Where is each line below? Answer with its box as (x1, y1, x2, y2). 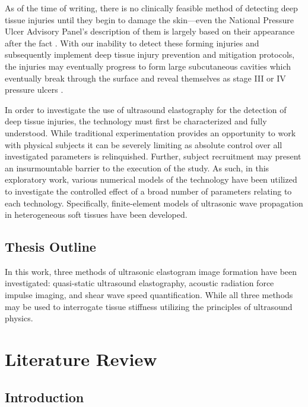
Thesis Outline (5, 237, 96, 256)
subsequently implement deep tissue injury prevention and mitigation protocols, (5, 48, 295, 61)
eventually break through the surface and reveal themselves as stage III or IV (5, 71, 286, 84)
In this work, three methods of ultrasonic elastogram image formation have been (5, 265, 297, 277)
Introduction (5, 387, 84, 406)
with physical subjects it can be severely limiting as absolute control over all (5, 138, 282, 151)
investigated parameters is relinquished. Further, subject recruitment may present (5, 150, 301, 162)
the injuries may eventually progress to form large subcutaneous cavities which (5, 60, 291, 72)
